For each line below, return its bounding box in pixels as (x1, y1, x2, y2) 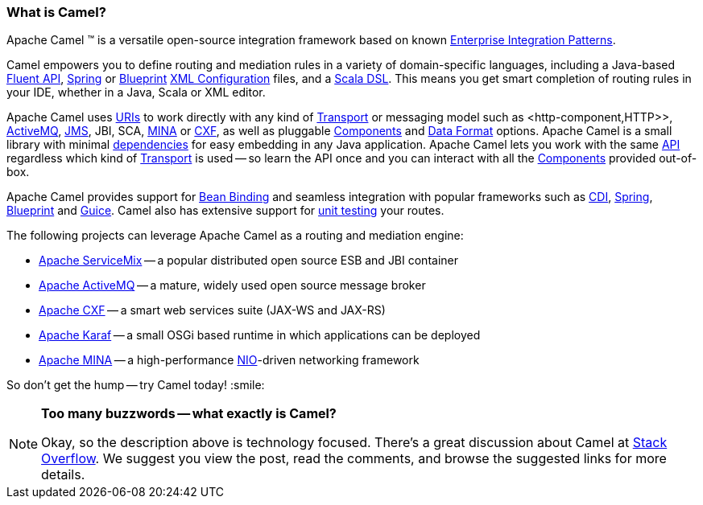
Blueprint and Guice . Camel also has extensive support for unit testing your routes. (6, 203, 445, 218)
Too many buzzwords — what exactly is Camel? (41, 405, 337, 422)
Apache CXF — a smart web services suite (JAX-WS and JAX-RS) (39, 303, 386, 318)
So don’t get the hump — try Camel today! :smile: (6, 378, 265, 392)
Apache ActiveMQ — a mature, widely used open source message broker (39, 278, 426, 293)
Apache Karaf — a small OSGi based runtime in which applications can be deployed (39, 328, 481, 343)
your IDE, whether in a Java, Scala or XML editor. (6, 85, 266, 100)
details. (41, 466, 85, 483)
